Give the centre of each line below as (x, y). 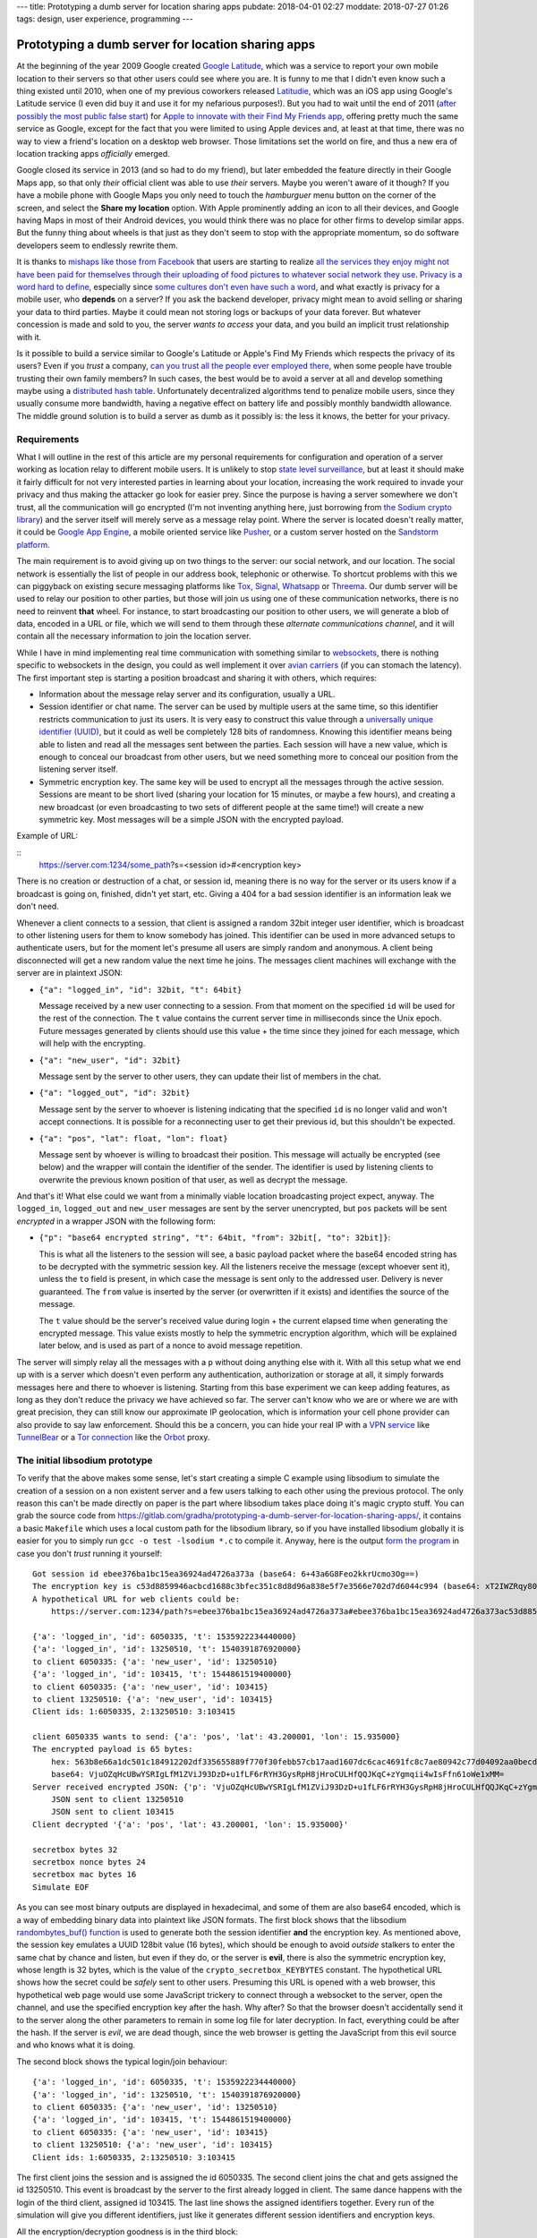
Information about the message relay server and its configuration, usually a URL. (187, 695)
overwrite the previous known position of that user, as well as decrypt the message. (193, 1179)
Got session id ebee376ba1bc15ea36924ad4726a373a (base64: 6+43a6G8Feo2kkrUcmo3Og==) (226, 1574)
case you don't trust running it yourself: (89, 1553)
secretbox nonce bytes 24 (89, 1862)
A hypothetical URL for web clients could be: (136, 1599)
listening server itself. (78, 769)
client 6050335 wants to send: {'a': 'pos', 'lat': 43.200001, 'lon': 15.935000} (217, 1737)
